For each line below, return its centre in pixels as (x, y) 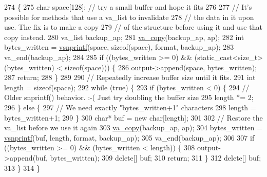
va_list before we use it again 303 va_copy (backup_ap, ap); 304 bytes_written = (133, 127)
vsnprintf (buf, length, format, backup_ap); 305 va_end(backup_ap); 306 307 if (129, 137)
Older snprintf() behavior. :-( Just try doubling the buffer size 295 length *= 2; (129, 97)
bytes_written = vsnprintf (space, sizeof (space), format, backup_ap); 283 (119, 47)
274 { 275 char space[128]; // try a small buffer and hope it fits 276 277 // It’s (128, 7)
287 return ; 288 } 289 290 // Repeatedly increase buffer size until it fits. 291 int (130, 77)
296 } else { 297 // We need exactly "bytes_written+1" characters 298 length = (130, 107)
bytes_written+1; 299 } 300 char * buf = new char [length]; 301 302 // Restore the (133, 117)
